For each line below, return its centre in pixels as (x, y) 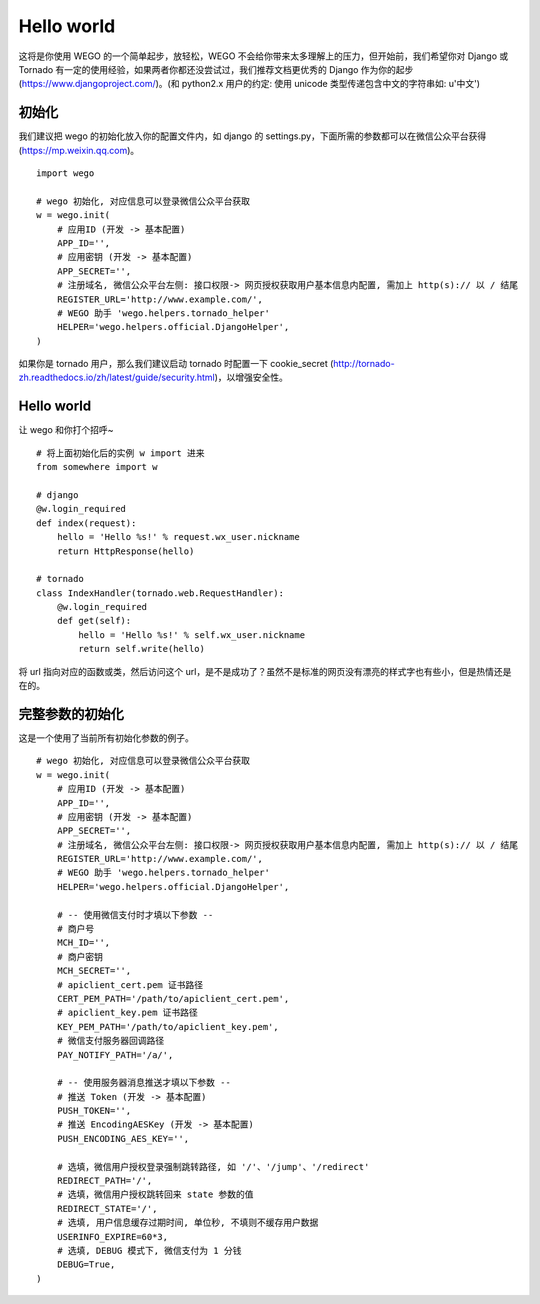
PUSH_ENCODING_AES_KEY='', (123, 1138)
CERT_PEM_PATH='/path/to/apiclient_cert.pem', (173, 998)
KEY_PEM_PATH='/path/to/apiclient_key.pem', (167, 1026)
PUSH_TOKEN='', (94, 1111)
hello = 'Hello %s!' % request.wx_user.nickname (178, 537)
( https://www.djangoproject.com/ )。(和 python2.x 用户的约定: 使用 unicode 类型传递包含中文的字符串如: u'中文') (249, 84)
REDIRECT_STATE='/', (107, 1208)
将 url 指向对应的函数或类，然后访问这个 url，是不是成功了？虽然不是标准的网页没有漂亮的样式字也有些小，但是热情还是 (265, 671)
